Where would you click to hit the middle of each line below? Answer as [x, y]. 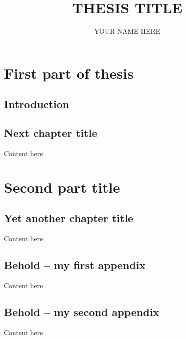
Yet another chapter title [69, 218]
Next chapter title [51, 133]
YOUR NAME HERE [127, 31]
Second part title [62, 187]
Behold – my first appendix [75, 265]
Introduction [37, 104]
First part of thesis [69, 73]
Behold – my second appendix [82, 311]
